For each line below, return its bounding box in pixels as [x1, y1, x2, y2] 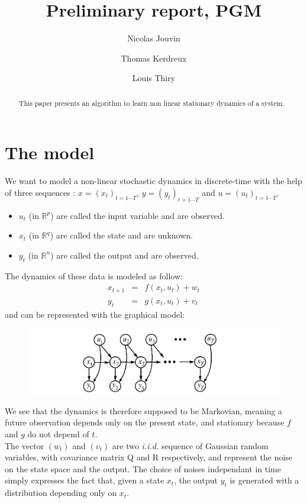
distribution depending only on [5, 486, 117, 499]
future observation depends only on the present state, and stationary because [5, 416, 285, 428]
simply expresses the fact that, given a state [5, 474, 164, 486]
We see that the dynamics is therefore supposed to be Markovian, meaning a [5, 404, 283, 417]
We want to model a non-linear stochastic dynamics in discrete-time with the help [5, 175, 302, 187]
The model [5, 140, 95, 165]
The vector [5, 439, 44, 452]
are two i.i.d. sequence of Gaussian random [112, 439, 269, 452]
